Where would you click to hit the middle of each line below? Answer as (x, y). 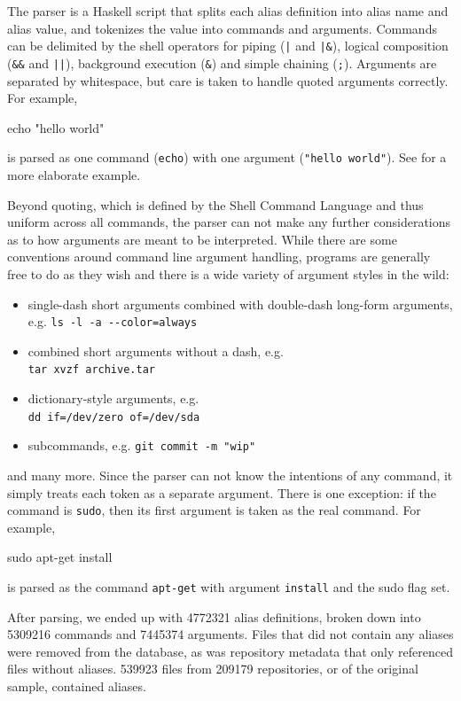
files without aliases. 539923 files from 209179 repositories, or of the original (213, 669)
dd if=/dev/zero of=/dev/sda (114, 417)
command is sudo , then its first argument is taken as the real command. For (214, 510)
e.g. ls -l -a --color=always (113, 321)
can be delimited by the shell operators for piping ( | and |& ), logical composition (228, 46)
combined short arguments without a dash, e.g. (156, 350)
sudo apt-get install (60, 557)
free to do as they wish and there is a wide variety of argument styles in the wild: (228, 273)
